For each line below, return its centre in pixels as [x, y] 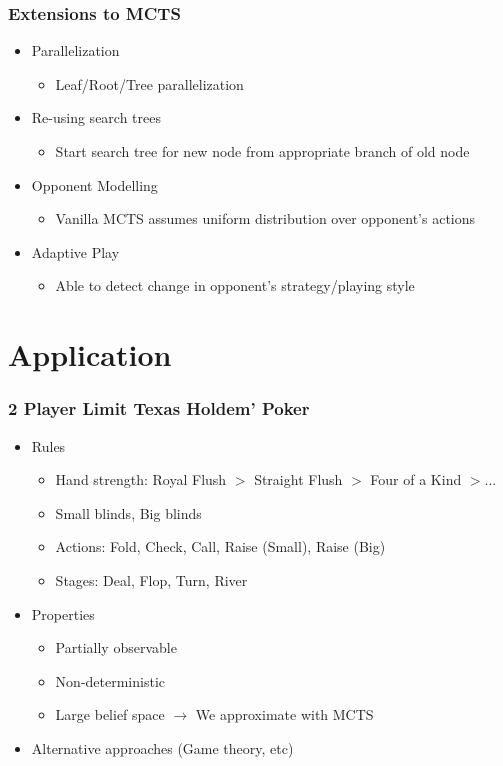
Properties [63, 613]
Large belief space [110, 714]
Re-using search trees [96, 117]
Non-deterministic [110, 680]
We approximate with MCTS [284, 714]
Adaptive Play [75, 251]
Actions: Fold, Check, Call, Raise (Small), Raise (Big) [220, 546]
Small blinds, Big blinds [128, 512]
